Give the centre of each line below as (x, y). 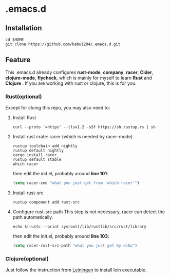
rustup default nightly (38, 151)
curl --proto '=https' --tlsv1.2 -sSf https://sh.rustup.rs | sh (84, 127)
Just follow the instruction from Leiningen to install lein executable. (76, 270)
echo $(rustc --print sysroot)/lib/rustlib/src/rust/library (80, 227)
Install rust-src (28, 193)
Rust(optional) (24, 97)
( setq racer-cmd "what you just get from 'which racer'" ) (76, 183)
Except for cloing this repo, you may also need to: (58, 108)
